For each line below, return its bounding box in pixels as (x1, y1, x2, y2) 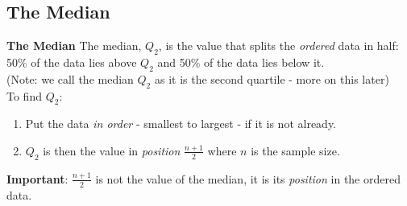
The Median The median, (6, 37, 142, 54)
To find (6, 87, 42, 104)
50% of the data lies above (6, 54, 137, 70)
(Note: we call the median (6, 70, 134, 87)
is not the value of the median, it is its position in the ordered (95, 170, 401, 187)
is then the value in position (43, 142, 181, 159)
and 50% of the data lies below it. (157, 54, 325, 70)
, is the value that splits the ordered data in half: (158, 37, 399, 54)
